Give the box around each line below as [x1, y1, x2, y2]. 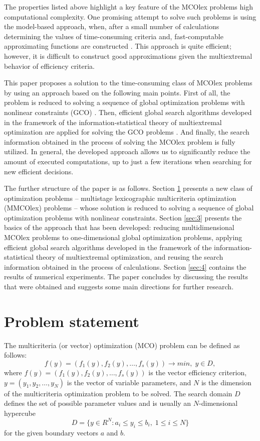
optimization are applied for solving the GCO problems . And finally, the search [4, 127, 249, 137]
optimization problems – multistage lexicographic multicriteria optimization [4, 192, 236, 203]
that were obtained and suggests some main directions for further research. [4, 281, 234, 292]
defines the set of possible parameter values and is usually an [4, 398, 191, 408]
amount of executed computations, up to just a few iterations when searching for [4, 156, 252, 166]
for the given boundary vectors [4, 427, 99, 437]
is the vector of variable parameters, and [67, 377, 191, 387]
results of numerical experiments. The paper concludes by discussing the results [4, 271, 248, 282]
